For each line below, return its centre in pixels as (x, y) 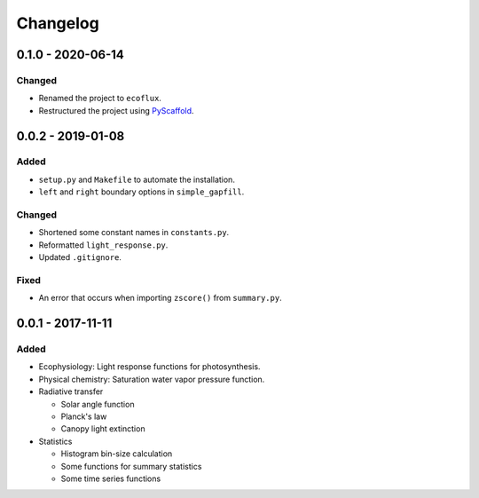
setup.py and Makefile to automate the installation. (137, 179)
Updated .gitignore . (80, 257)
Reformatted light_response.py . (103, 245)
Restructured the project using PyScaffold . (116, 110)
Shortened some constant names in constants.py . (134, 233)
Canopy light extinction (103, 429)
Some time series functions (111, 478)
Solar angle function (98, 404)
